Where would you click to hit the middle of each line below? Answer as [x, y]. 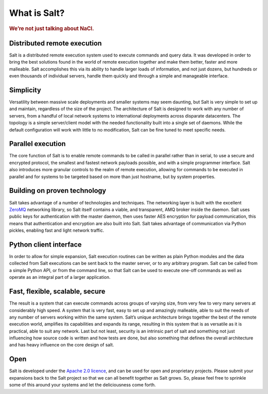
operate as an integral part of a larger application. [60, 277]
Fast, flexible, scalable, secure [57, 292]
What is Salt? [37, 13]
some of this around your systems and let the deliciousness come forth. [83, 385]
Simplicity [25, 90]
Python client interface [45, 244]
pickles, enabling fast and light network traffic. [57, 230]
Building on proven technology [58, 191]
